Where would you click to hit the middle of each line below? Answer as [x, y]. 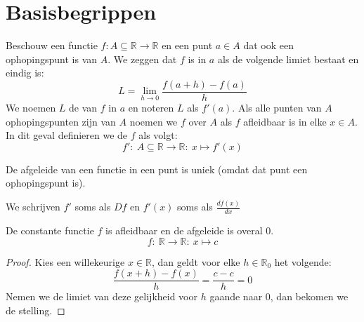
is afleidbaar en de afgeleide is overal [184, 230]
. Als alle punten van [277, 107]
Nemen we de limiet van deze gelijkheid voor [102, 296]
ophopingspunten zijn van [61, 121]
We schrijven [33, 207]
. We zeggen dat [142, 59]
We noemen [31, 107]
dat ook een [268, 45]
